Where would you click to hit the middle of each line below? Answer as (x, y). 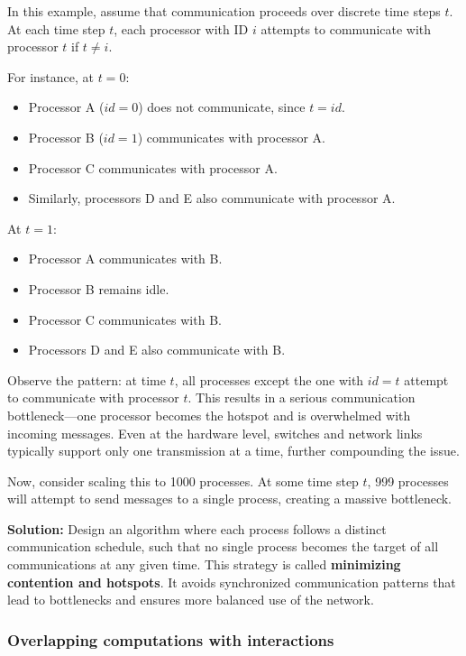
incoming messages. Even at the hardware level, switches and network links (215, 433)
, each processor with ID (181, 28)
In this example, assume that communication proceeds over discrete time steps (224, 11)
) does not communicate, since (222, 107)
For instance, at (50, 76)
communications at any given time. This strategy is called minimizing (204, 564)
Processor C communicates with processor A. (153, 167)
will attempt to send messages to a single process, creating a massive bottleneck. (230, 499)
